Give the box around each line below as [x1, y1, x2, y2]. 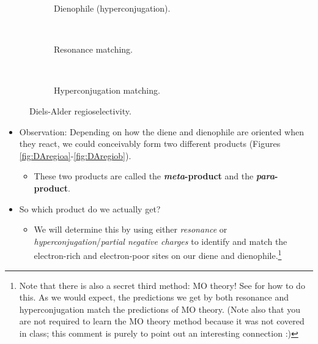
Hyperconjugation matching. [54, 84, 160, 97]
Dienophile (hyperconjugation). [54, 2, 171, 14]
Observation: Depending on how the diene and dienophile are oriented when [19, 125, 304, 138]
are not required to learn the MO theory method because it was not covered [19, 315, 305, 327]
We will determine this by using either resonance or [34, 223, 227, 236]
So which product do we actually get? [19, 202, 161, 215]
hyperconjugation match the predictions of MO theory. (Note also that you [19, 302, 300, 315]
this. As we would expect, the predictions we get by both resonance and [19, 291, 289, 304]
